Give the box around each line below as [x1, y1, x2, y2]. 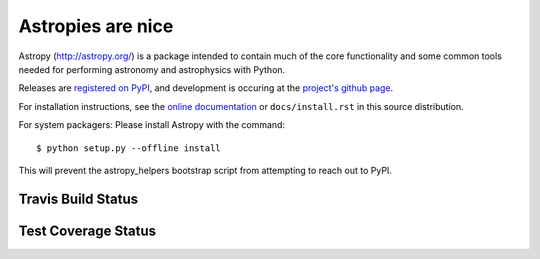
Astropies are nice [18, 15, 174, 37]
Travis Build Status [18, 190, 139, 207]
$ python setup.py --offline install [36, 142, 222, 154]
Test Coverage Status [18, 222, 157, 239]
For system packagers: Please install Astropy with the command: [18, 119, 285, 131]
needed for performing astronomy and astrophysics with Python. [18, 63, 286, 75]
